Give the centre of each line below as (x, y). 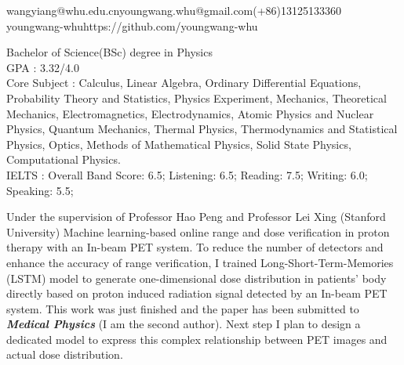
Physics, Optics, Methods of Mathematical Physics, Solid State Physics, (179, 144)
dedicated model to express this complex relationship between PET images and (197, 339)
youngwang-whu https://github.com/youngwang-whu (132, 25)
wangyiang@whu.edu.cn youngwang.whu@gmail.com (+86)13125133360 (174, 10)
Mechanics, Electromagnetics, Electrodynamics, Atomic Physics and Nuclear (190, 113)
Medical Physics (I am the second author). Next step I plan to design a (184, 324)
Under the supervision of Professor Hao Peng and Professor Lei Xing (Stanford (196, 217)
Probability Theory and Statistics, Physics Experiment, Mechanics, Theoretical (197, 98)
